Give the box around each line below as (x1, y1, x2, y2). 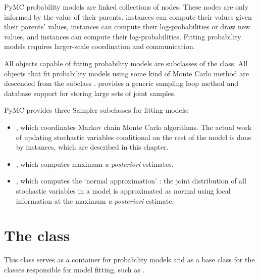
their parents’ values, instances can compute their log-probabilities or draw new (4, 21, 250, 32)
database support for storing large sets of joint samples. (4, 87, 176, 98)
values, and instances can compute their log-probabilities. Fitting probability (4, 31, 241, 41)
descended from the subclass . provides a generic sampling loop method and (4, 78, 239, 88)
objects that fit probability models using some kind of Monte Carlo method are (4, 68, 249, 78)
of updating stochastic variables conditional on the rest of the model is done (16, 131, 251, 142)
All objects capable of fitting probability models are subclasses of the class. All (4, 58, 248, 68)
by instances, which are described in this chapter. (16, 142, 169, 152)
